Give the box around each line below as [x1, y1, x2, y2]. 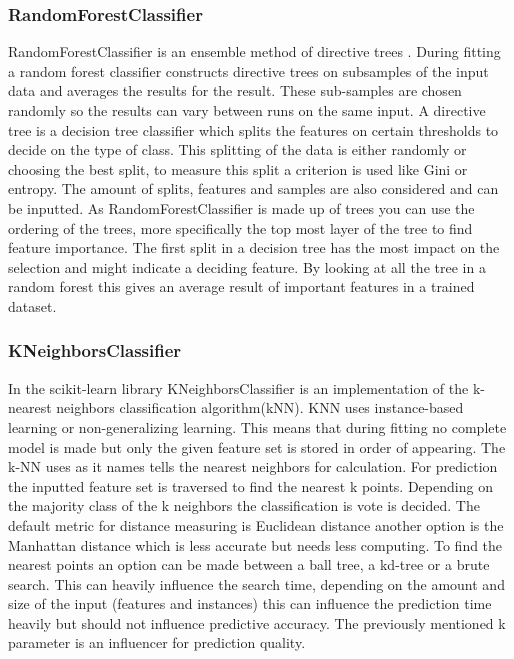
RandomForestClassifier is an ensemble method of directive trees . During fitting [8, 41, 501, 62]
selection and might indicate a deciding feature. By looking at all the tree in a [8, 256, 486, 277]
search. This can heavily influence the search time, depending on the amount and [8, 573, 505, 594]
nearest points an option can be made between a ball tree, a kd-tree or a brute [8, 554, 490, 575]
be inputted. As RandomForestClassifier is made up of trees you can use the [8, 197, 475, 218]
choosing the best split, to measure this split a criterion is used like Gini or [8, 158, 468, 179]
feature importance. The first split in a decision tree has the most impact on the [8, 237, 500, 258]
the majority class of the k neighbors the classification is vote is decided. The [8, 495, 480, 516]
